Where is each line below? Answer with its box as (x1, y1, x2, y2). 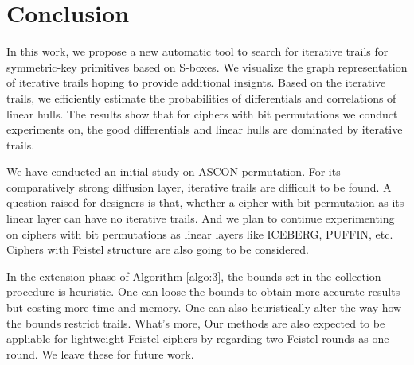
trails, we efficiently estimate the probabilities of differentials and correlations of (6, 89, 396, 106)
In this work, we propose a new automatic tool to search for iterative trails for (6, 43, 389, 60)
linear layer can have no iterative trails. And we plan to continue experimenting (6, 210, 395, 227)
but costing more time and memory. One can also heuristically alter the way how (6, 299, 402, 316)
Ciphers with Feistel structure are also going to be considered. (6, 241, 309, 258)
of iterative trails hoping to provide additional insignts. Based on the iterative (6, 74, 386, 91)
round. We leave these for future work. (6, 345, 194, 362)
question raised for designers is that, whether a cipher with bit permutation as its (6, 194, 404, 211)
